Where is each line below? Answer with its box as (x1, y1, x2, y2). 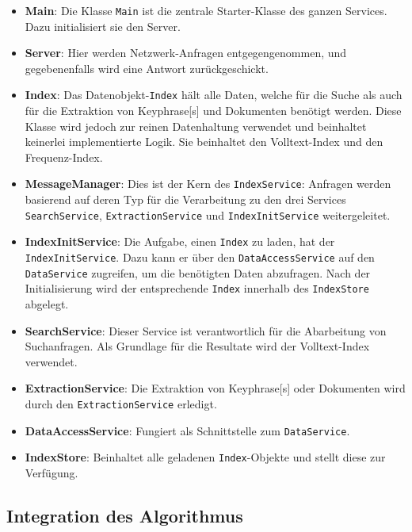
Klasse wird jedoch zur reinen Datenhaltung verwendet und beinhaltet (25, 117, 367, 134)
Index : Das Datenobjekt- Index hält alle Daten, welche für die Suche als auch (25, 86, 402, 103)
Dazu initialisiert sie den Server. (25, 17, 181, 34)
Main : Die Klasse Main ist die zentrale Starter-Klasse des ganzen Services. (25, 2, 387, 18)
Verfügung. (25, 464, 78, 480)
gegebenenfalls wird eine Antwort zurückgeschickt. (25, 59, 269, 76)
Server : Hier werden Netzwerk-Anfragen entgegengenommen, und (25, 44, 347, 61)
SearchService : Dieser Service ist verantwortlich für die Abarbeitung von (25, 322, 387, 339)
